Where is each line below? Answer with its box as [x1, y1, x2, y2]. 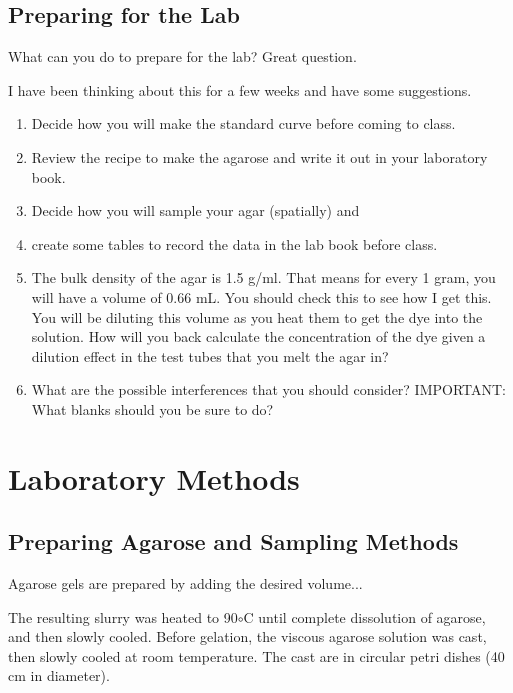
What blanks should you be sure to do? [31, 398, 274, 419]
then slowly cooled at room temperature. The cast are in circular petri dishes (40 [8, 645, 505, 666]
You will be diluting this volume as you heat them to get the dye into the [31, 306, 483, 327]
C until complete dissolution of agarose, [243, 606, 486, 627]
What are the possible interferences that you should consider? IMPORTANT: [31, 379, 507, 400]
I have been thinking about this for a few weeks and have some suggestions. [8, 79, 472, 100]
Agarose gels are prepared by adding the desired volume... [8, 573, 363, 594]
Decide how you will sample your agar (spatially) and [31, 200, 360, 221]
